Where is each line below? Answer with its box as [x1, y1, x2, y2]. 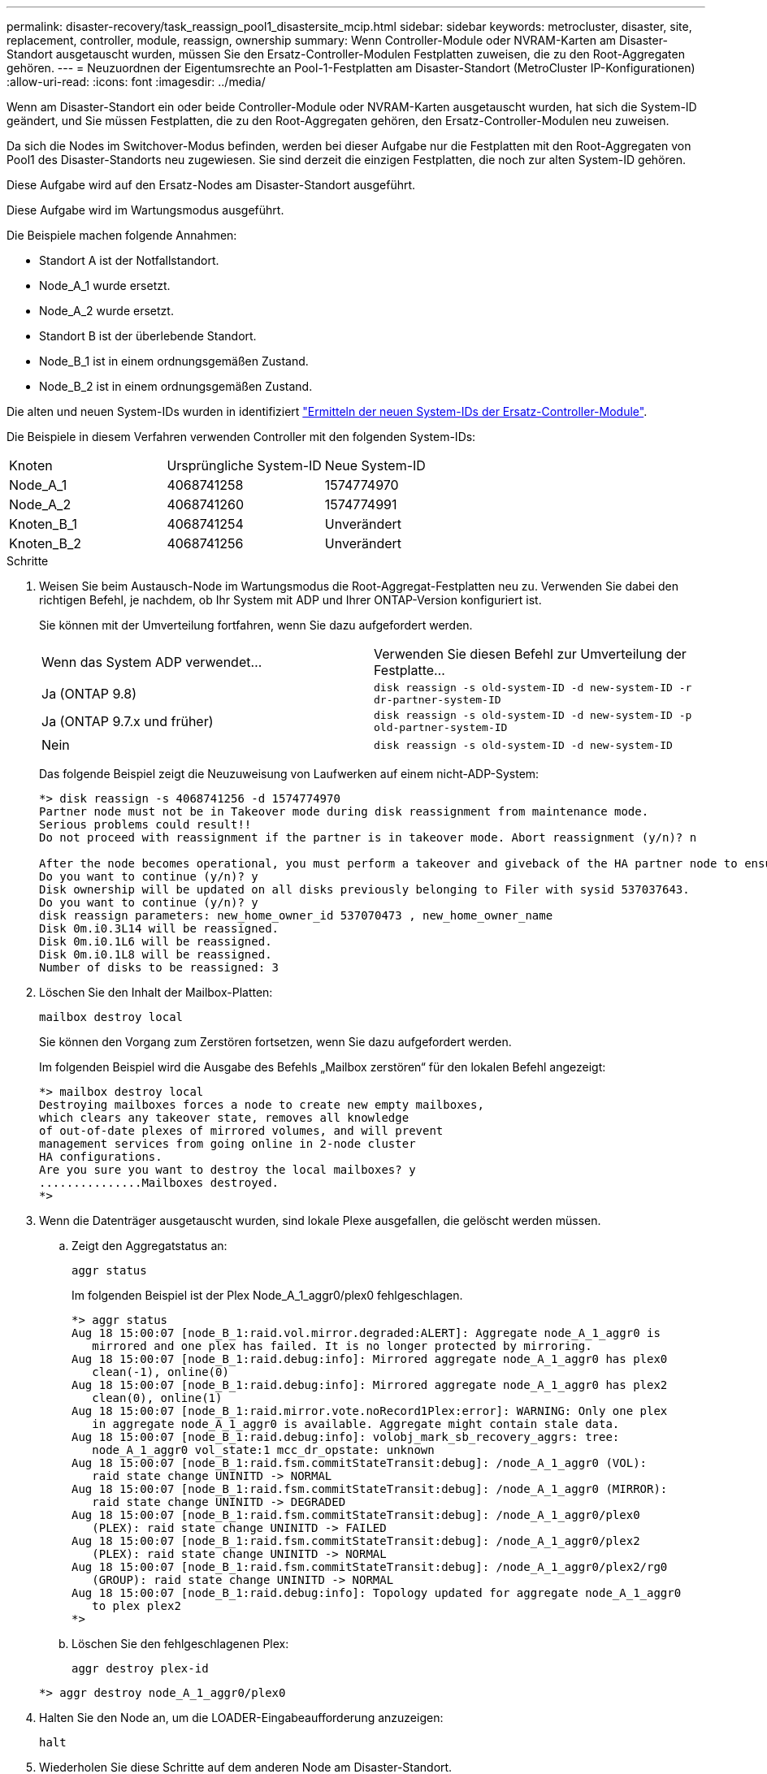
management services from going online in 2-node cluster [39, 1137, 416, 1150]
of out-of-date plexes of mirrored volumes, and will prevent [39, 1124, 444, 1137]
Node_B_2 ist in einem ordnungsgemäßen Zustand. [39, 379, 313, 393]
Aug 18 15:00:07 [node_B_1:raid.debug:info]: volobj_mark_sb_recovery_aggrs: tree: [71, 1430, 620, 1443]
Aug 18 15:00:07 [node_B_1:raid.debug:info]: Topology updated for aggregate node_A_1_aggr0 [71, 1586, 682, 1599]
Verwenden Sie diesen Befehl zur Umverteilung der [374, 646, 687, 662]
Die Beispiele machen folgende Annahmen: [6, 228, 237, 242]
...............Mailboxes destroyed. [39, 1176, 279, 1189]
